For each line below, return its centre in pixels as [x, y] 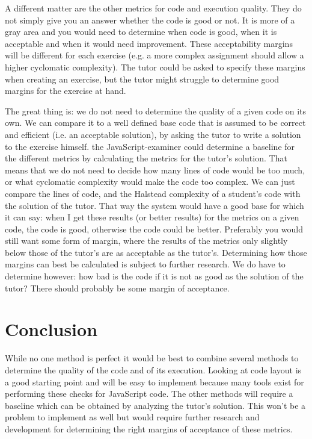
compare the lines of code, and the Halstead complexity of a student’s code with [153, 193]
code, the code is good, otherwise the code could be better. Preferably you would [154, 229]
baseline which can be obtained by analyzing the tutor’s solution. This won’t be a [155, 405]
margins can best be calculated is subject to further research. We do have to [145, 264]
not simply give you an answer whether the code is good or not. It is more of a [150, 20]
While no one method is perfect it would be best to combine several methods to [152, 358]
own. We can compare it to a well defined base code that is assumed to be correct [155, 123]
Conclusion [51, 329]
